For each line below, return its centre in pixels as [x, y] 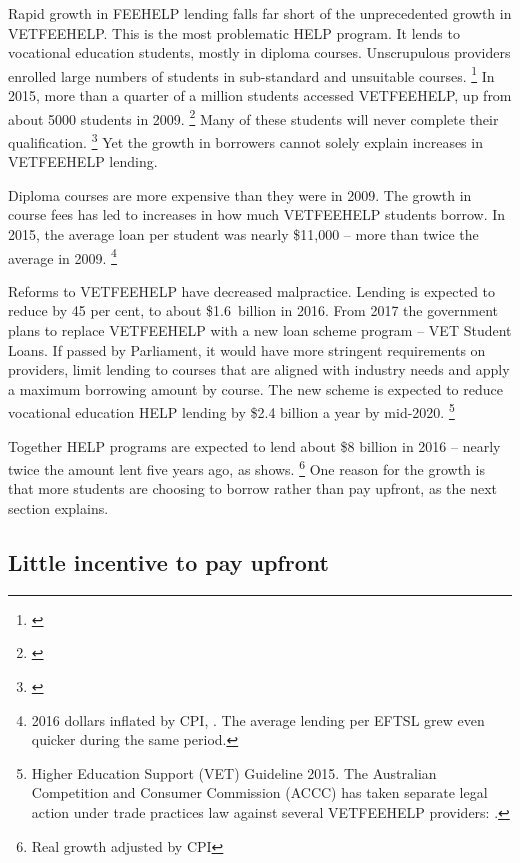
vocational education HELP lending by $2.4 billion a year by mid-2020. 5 [231, 410]
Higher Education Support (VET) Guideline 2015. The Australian [234, 772]
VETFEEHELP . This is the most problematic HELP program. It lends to [234, 32]
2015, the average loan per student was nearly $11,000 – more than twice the [243, 233]
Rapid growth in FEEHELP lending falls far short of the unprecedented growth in [260, 13]
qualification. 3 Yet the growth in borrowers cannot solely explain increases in [245, 140]
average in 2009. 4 [62, 256]
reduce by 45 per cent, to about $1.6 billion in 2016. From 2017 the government [253, 310]
